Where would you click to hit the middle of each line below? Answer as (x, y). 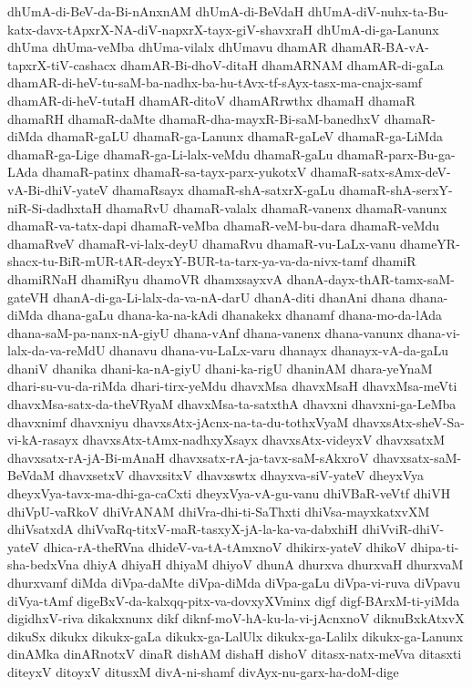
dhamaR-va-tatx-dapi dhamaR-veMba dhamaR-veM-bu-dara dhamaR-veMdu (224, 226)
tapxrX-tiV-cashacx (62, 64)
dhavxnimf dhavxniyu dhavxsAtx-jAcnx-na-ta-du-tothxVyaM (178, 421)
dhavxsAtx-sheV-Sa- (408, 421)
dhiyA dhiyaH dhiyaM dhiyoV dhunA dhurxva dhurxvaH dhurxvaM (273, 564)
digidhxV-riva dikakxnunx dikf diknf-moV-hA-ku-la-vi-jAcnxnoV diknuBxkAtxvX (236, 618)
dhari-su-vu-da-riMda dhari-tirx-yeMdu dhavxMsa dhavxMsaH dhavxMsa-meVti (232, 386)
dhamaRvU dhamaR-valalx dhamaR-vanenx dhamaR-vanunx (277, 207)
